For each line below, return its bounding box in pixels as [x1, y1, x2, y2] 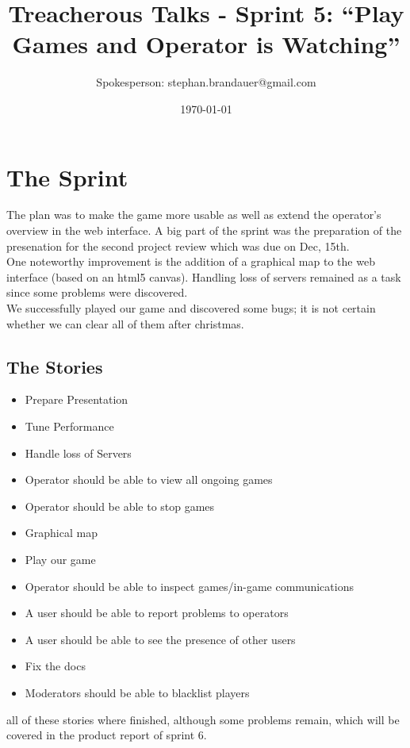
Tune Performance [25, 417, 114, 434]
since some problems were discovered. [6, 284, 188, 301]
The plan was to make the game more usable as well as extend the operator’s [6, 206, 381, 223]
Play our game [25, 550, 96, 567]
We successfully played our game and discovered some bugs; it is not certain [6, 300, 376, 316]
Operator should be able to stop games [25, 497, 215, 514]
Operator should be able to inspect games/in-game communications [25, 577, 354, 594]
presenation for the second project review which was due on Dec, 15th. [6, 237, 350, 254]
